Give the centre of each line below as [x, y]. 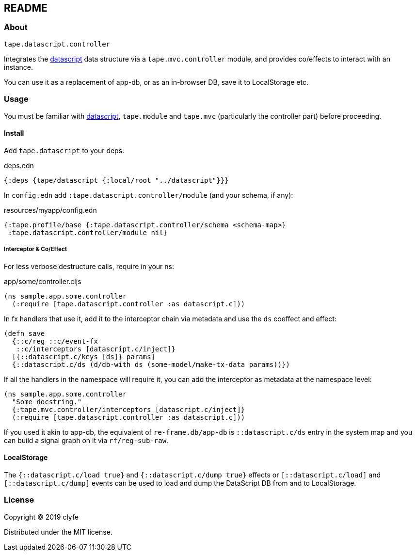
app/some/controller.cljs [43, 281]
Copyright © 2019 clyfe [41, 517]
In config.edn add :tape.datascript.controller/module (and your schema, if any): [149, 195]
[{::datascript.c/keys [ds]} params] [83, 357]
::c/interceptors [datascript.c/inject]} [96, 349]
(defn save [24, 333]
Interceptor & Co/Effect [36, 249]
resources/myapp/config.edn [50, 210]
